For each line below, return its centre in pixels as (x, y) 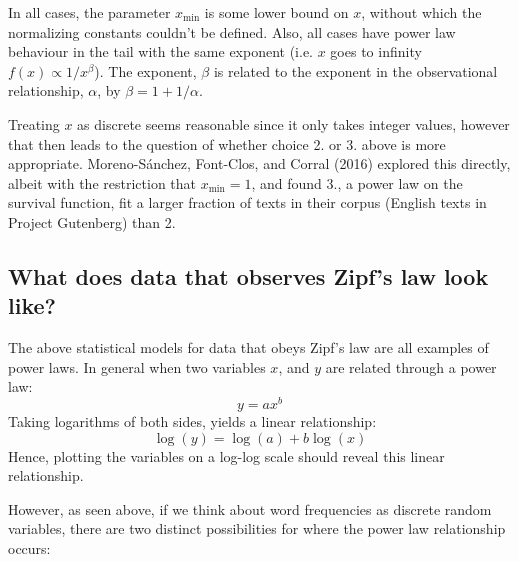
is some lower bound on (276, 12)
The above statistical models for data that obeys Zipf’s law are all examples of (248, 347)
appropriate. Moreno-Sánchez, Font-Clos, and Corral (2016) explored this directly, (259, 163)
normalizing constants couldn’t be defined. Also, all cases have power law (232, 31)
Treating (34, 123)
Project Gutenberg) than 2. (92, 221)
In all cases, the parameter (89, 12)
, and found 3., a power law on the (357, 182)
